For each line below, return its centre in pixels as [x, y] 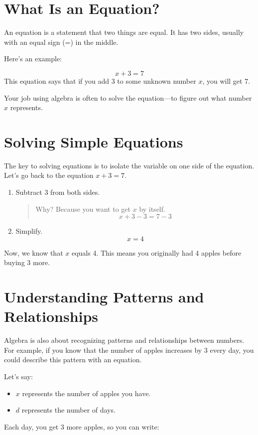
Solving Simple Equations [94, 141]
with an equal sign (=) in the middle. [61, 42]
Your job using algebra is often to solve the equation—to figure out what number [128, 97]
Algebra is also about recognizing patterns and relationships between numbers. [124, 340]
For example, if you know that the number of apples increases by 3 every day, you [129, 350]
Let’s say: [18, 376]
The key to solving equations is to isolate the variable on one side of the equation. [129, 165]
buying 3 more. [27, 262]
